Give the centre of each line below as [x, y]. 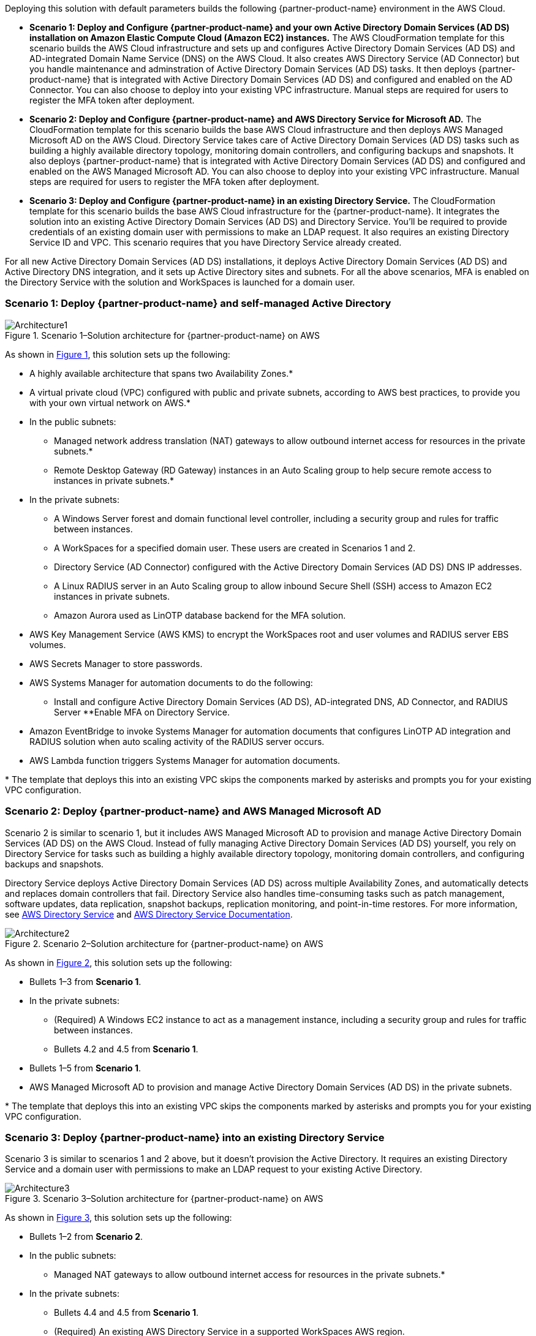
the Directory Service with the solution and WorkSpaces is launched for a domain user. [180, 282]
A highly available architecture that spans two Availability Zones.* [161, 373]
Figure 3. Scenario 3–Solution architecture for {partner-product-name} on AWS [164, 1199]
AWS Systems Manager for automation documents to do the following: [171, 682]
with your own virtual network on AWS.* [110, 402]
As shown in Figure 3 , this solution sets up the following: [119, 1218]
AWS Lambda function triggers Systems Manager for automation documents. [185, 760]
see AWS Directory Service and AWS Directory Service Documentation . [149, 914]
